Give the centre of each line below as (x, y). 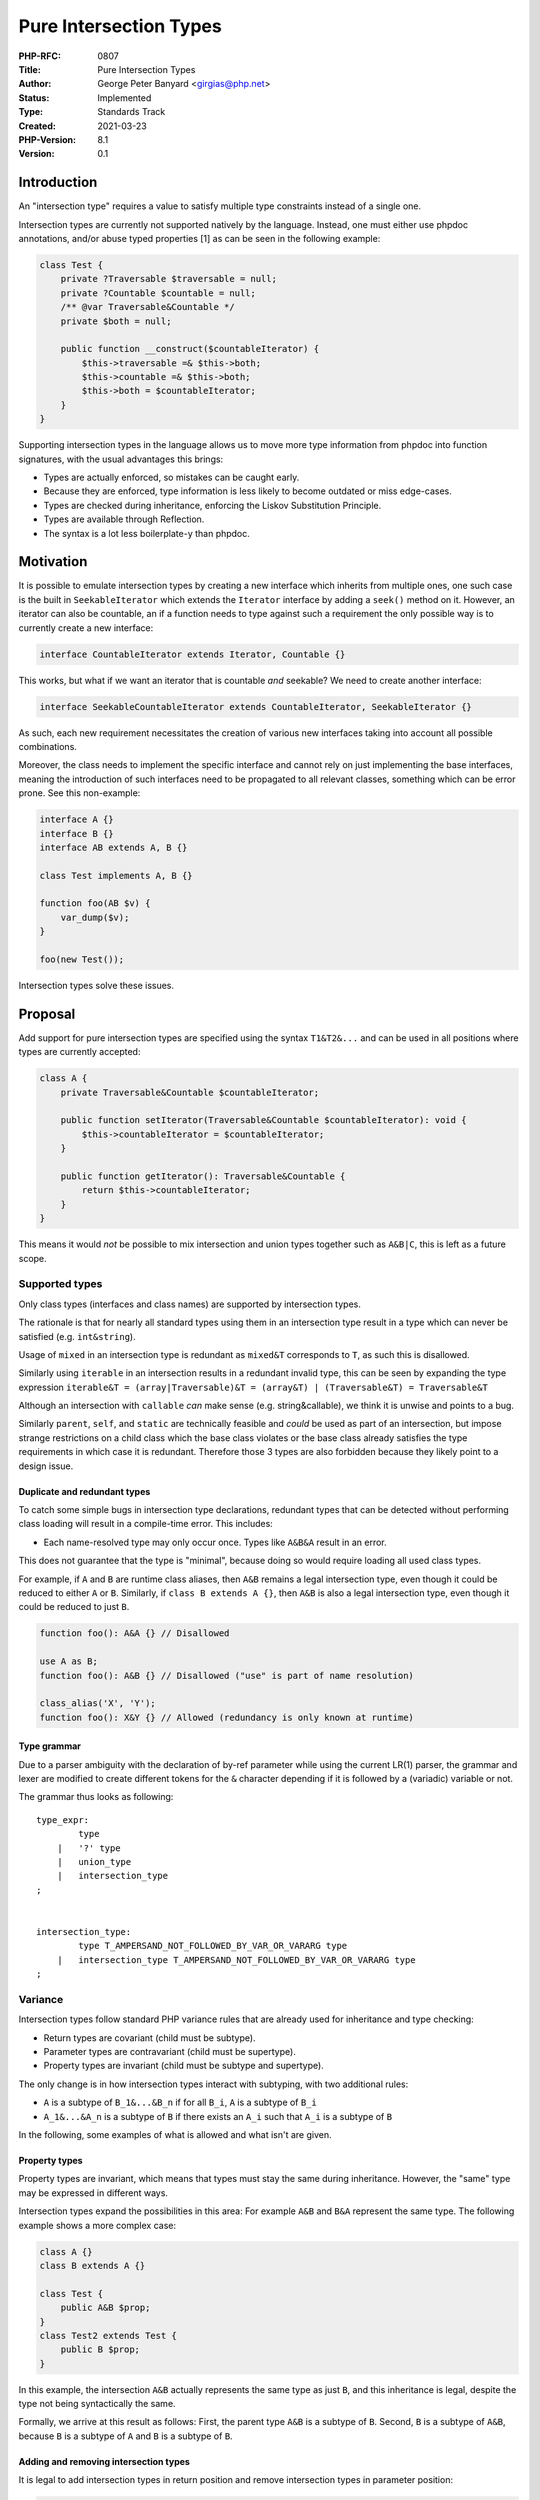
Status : (34, 97)
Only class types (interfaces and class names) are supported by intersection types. (190, 1304)
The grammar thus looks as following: (96, 1797)
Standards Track (131, 112)
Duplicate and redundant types (84, 1491)
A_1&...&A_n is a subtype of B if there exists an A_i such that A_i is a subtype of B (218, 2116)
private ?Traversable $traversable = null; (168, 279)
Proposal (47, 1013)
